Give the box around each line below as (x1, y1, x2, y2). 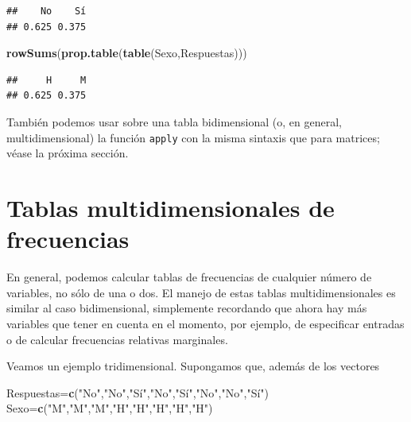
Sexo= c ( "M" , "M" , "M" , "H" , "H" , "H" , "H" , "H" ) (6, 400, 213, 416)
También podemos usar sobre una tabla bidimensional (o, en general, (6, 113, 343, 130)
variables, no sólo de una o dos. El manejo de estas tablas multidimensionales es (6, 284, 396, 300)
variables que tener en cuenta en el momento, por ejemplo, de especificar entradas (6, 315, 405, 331)
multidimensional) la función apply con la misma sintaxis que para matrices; (6, 129, 380, 145)
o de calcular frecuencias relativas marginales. (6, 331, 228, 347)
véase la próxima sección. (6, 145, 129, 161)
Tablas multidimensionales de (6, 192, 335, 223)
